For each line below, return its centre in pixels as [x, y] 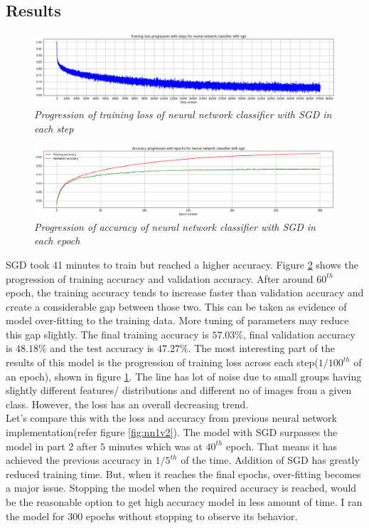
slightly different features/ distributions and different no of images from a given [179, 390]
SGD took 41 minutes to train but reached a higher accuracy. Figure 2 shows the [182, 264]
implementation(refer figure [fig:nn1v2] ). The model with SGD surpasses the [172, 432]
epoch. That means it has [282, 446]
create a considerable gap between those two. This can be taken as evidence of [176, 306]
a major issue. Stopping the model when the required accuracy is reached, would [181, 488]
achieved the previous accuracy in [79, 460]
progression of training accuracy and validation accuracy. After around [160, 278]
